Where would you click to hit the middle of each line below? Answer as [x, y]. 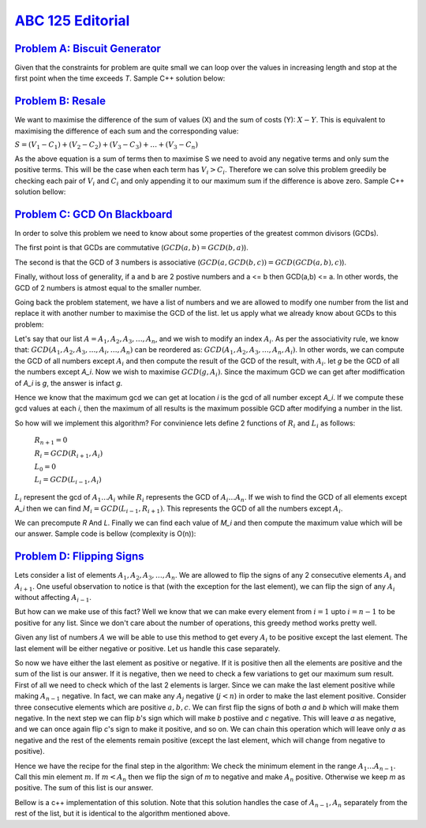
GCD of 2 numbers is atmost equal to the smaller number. [108, 287]
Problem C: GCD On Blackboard [93, 214]
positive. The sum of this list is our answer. [84, 788]
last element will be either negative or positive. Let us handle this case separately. [148, 648]
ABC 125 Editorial [72, 21]
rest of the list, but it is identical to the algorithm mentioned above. [122, 814]
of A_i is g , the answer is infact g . [69, 383]
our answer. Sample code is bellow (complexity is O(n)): [105, 534]
